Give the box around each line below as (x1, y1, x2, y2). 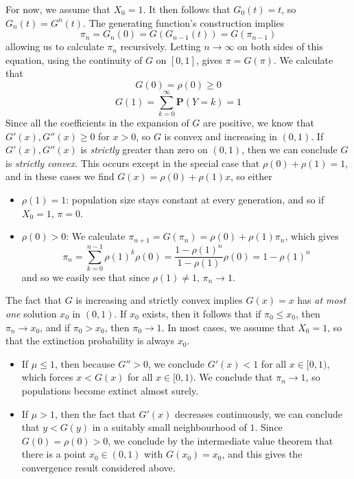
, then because (54, 356, 115, 370)
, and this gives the (222, 447, 303, 461)
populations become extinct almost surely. (21, 383, 199, 397)
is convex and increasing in (164, 129, 277, 143)
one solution (5, 307, 57, 321)
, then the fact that (54, 406, 136, 421)
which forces (21, 370, 73, 384)
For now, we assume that (5, 2, 110, 16)
